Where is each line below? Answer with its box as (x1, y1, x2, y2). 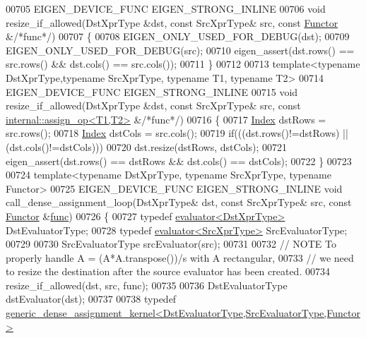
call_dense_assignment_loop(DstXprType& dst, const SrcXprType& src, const (6, 195, 352, 210)
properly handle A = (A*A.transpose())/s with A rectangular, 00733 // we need (6, 250, 354, 265)
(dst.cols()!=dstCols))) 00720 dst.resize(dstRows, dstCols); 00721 (6, 139, 288, 154)
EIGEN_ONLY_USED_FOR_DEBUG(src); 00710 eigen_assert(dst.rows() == (6, 42, 355, 57)
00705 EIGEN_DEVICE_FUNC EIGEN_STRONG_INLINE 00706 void (6, 1, 326, 16)
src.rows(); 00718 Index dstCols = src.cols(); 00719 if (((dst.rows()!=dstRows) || (6, 126, 348, 140)
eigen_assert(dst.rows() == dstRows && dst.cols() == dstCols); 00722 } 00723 (6, 153, 352, 168)
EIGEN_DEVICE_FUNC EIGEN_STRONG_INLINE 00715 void (6, 84, 298, 99)
